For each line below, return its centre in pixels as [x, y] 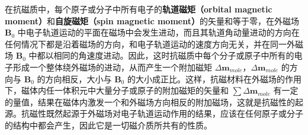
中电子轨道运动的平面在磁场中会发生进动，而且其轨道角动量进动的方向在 [158, 32]
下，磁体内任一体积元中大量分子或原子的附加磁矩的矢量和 [117, 90]
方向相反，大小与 [78, 78]
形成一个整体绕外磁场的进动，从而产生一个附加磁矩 [112, 67]
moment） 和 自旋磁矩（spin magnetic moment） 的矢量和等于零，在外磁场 [152, 20]
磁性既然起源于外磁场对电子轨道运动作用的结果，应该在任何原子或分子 [166, 113]
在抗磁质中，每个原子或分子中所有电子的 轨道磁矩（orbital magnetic [139, 9]
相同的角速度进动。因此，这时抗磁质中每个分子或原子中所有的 [174, 55]
